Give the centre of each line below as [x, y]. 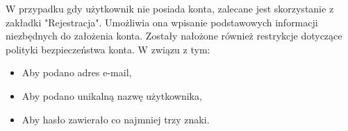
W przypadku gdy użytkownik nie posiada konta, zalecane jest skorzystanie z [170, 8]
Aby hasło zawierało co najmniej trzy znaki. [116, 119]
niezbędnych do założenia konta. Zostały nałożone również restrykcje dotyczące [174, 36]
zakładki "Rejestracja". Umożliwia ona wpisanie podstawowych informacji [162, 22]
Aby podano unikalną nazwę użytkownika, [112, 95]
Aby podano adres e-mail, [77, 72]
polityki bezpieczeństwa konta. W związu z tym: [108, 49]
